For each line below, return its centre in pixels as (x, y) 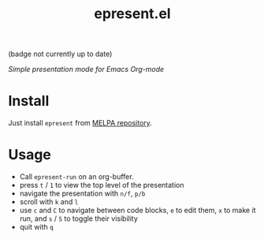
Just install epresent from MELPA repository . (80, 123)
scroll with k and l (49, 202)
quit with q (36, 227)
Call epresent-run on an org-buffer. (76, 177)
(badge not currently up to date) (60, 54)
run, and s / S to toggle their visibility (78, 218)
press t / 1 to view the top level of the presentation (102, 185)
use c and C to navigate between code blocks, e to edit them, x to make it (138, 211)
